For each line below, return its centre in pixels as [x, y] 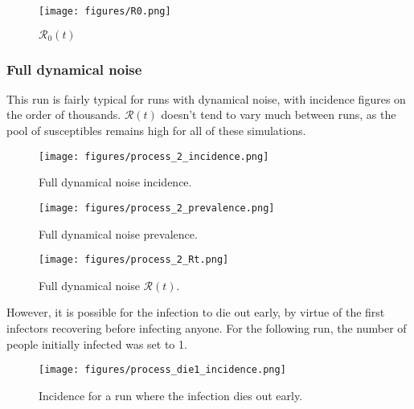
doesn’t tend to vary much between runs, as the [279, 115]
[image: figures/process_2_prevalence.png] [157, 208]
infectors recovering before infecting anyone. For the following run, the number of [207, 328]
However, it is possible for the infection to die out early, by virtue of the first [196, 312]
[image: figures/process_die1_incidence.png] [162, 370]
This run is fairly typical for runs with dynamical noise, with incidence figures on [206, 98]
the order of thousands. [64, 115]
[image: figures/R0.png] [105, 11]
